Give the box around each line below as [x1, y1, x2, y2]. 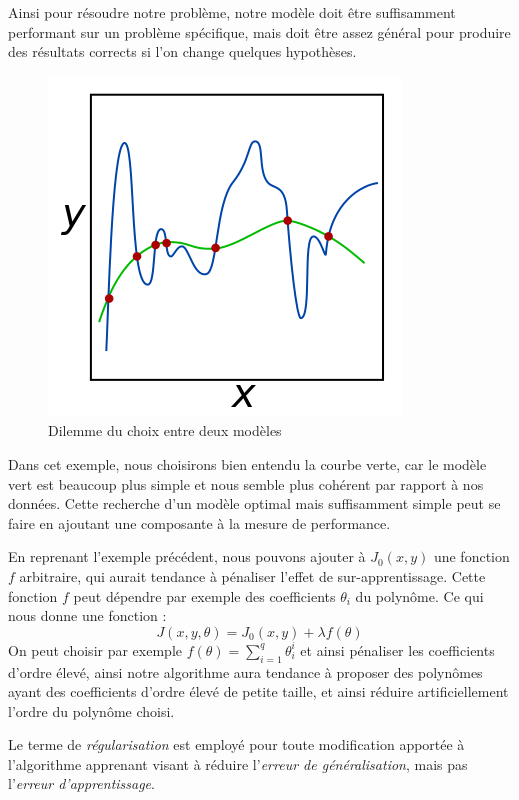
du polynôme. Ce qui [355, 585, 484, 606]
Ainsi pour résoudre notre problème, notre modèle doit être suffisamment [8, 2, 456, 22]
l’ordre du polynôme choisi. [8, 700, 175, 721]
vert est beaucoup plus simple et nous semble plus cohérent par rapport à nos [8, 473, 484, 494]
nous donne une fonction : [8, 605, 167, 626]
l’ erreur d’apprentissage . [8, 773, 155, 794]
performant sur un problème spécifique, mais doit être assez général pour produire [8, 21, 511, 42]
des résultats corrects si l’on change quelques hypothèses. [8, 41, 357, 62]
